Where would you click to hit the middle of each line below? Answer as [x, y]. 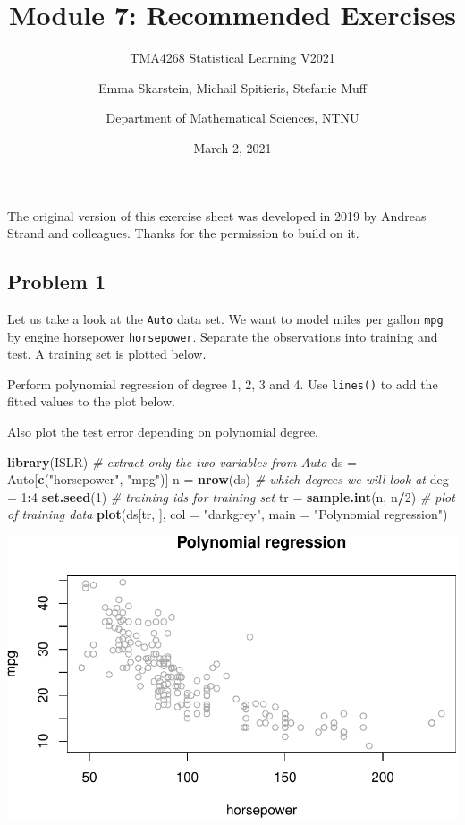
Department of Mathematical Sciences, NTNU [232, 118]
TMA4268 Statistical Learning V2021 [232, 58]
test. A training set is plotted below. [107, 354]
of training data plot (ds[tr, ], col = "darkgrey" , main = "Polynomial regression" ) [228, 514]
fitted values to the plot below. [91, 401]
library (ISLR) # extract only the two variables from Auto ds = [182, 461]
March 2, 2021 [232, 147]
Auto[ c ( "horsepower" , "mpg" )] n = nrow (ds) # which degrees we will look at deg [228, 479]
